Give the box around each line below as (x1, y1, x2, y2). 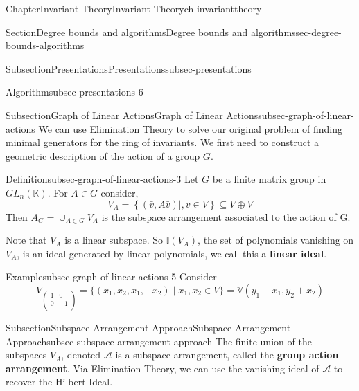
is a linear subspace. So (64, 233, 163, 247)
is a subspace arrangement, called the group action (115, 347, 339, 362)
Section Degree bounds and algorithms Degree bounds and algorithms (6, 24, 296, 39)
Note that (6, 233, 47, 247)
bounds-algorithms (6, 38, 85, 53)
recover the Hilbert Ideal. (6, 374, 113, 389)
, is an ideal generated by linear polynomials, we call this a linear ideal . (17, 246, 327, 260)
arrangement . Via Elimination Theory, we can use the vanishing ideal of (6, 361, 319, 375)
